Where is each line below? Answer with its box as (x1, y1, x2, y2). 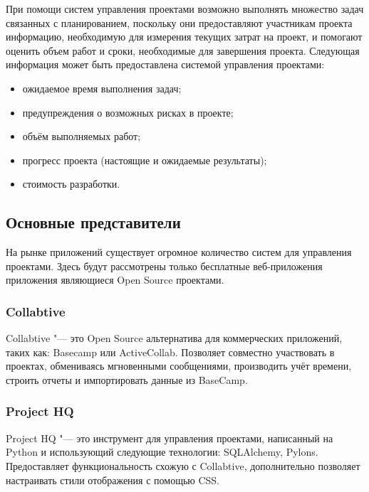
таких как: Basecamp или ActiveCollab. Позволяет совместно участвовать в (6, 344, 335, 359)
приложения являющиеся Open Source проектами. (6, 272, 224, 287)
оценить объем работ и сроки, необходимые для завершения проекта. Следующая (6, 43, 360, 58)
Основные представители (6, 211, 181, 233)
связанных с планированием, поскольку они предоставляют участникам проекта (6, 15, 353, 30)
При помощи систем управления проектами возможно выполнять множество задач (6, 1, 364, 16)
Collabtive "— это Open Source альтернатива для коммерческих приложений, (6, 331, 343, 346)
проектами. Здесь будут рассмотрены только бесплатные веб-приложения (6, 258, 323, 273)
